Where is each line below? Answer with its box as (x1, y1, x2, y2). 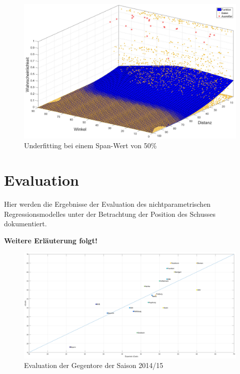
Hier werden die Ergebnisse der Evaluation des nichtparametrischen (4, 199, 211, 209)
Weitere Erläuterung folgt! (4, 235, 97, 245)
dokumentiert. (4, 218, 47, 229)
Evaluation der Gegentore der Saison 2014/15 (24, 360, 163, 370)
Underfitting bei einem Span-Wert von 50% (24, 140, 157, 151)
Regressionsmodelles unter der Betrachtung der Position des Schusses (4, 208, 215, 219)
